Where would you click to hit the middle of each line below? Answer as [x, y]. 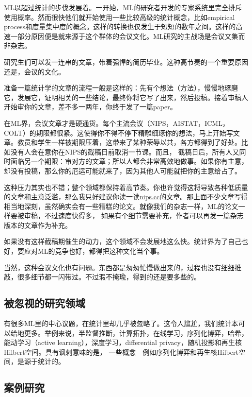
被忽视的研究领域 [45, 303]
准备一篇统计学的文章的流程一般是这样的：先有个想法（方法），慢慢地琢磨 [121, 88]
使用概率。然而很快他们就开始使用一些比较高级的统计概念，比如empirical [119, 17]
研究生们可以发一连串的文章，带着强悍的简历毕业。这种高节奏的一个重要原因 [126, 61]
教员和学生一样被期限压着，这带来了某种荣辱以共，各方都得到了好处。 [129, 142]
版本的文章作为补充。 [38, 225]
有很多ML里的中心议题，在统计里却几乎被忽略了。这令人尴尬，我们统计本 [121, 323]
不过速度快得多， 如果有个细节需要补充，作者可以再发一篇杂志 [144, 216]
